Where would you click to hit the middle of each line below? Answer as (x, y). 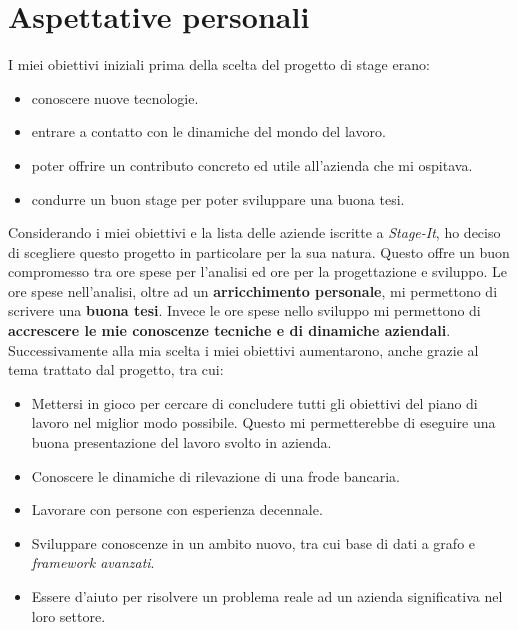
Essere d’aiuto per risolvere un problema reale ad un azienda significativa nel (267, 596)
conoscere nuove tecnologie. (115, 97)
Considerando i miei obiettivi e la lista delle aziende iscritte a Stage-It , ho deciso (254, 232)
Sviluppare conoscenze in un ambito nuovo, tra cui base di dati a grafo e (253, 542)
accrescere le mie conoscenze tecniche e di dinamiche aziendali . (229, 330)
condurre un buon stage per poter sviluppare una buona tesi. (218, 198)
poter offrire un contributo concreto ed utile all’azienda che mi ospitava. (252, 164)
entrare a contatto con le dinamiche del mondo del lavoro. (208, 131)
